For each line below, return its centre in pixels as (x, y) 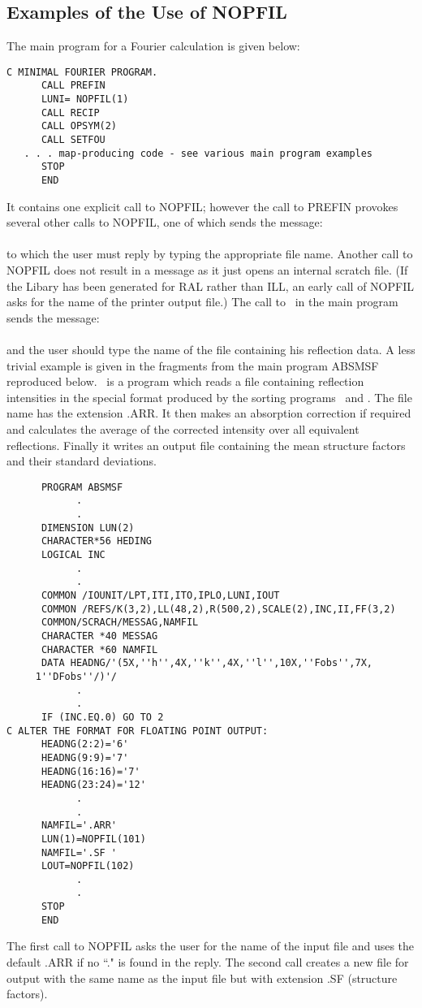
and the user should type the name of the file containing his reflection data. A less (211, 350)
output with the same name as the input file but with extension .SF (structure (202, 978)
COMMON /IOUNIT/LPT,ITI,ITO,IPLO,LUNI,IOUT (160, 596)
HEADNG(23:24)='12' (93, 785)
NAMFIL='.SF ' (79, 852)
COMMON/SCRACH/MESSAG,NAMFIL (120, 623)
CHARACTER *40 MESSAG (99, 636)
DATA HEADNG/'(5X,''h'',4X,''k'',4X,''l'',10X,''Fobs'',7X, (207, 663)
